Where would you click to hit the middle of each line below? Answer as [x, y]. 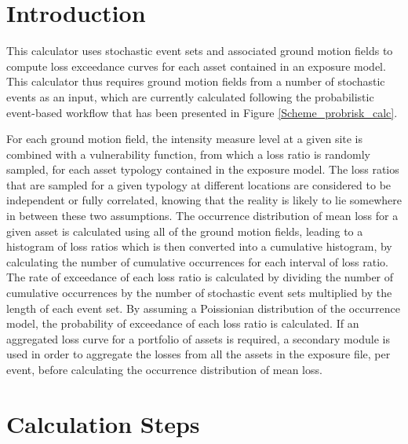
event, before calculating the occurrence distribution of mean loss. [164, 369]
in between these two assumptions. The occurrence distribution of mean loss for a [202, 216]
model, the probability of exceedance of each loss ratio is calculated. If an [183, 323]
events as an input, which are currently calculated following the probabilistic [190, 96]
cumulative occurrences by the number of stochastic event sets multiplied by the [199, 293]
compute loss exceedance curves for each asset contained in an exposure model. [196, 66]
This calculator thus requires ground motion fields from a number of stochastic [196, 81]
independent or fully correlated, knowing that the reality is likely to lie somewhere [204, 200]
